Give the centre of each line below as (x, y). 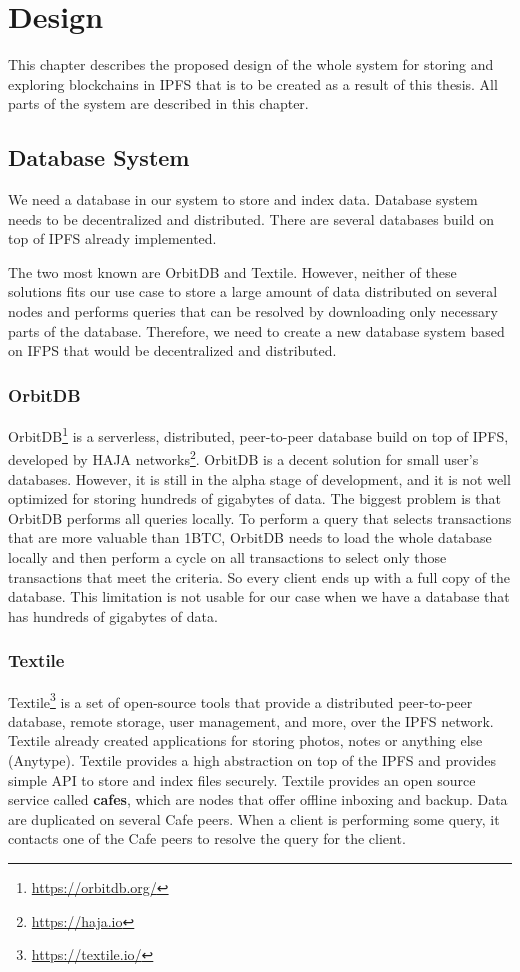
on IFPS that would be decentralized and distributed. (172, 350)
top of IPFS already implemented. (112, 238)
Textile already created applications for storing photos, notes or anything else (245, 740)
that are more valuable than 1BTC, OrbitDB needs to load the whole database (250, 537)
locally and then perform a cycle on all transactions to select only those (227, 556)
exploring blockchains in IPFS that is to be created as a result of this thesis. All (253, 83)
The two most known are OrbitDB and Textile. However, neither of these (232, 271)
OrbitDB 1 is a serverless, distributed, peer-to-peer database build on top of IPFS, (258, 434)
